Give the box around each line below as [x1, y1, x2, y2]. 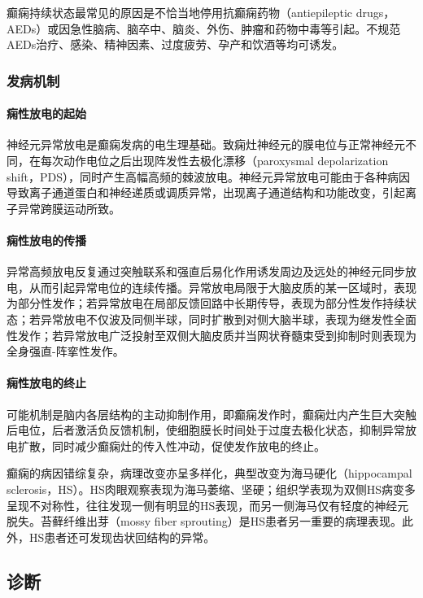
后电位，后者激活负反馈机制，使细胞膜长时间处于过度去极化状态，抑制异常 [7, 421, 405, 439]
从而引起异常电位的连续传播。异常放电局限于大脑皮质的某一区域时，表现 [28, 278, 416, 295]
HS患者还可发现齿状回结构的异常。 [28, 528, 216, 545]
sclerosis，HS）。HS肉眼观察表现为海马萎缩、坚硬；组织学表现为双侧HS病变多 [7, 480, 416, 497]
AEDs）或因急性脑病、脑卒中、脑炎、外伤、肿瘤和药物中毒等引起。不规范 [7, 20, 401, 37]
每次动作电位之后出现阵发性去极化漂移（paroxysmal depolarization [40, 152, 389, 169]
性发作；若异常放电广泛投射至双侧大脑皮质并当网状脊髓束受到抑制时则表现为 [7, 326, 416, 343]
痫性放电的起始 [7, 105, 86, 122]
